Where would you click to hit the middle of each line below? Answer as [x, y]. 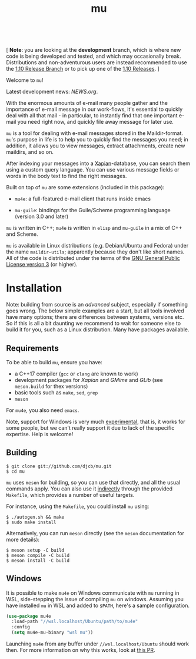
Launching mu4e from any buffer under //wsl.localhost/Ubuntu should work [98, 644]
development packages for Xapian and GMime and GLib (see [89, 380]
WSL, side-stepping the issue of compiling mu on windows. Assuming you [95, 599]
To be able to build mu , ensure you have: [54, 362]
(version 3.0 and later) [41, 216]
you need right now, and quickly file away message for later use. [95, 122]
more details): [23, 539]
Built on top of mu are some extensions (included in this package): [85, 187]
